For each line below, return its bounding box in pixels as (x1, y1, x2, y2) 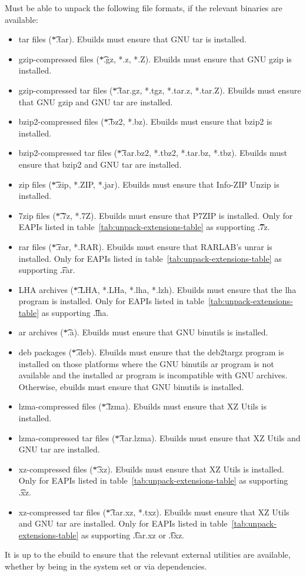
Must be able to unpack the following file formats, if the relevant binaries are (5, 2, 282, 14)
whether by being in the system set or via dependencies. (5, 560, 207, 572)
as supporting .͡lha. (41, 306, 109, 318)
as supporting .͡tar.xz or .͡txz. (81, 528, 185, 541)
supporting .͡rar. (18, 264, 75, 276)
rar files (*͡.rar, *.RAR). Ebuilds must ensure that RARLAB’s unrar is (18, 240, 272, 252)
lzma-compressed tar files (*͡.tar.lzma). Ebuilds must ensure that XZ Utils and (18, 431, 301, 444)
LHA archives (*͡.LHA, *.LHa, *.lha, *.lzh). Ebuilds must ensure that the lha (18, 283, 297, 295)
